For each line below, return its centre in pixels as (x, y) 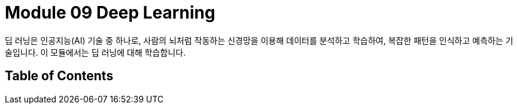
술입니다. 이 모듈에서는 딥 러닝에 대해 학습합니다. (95, 52)
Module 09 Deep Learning (110, 13)
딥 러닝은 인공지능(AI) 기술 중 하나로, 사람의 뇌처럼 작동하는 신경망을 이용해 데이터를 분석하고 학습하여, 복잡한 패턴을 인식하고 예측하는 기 (259, 40)
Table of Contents (59, 76)
